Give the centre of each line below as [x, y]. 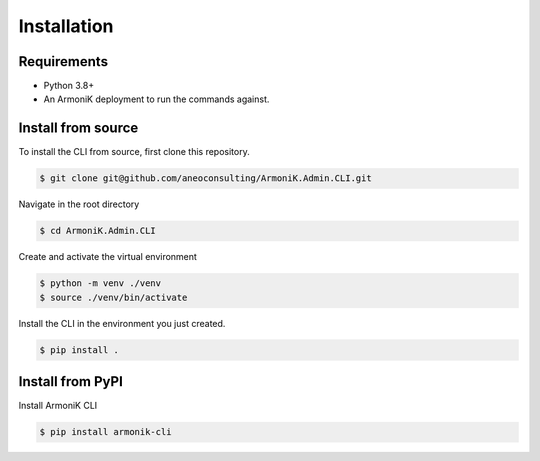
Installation [66, 26]
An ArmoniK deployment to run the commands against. [156, 99]
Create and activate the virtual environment [107, 257]
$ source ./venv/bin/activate [113, 297]
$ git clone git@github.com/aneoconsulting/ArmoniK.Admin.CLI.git [205, 178]
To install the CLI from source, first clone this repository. [134, 152]
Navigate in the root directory [79, 204]
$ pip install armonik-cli [105, 432]
